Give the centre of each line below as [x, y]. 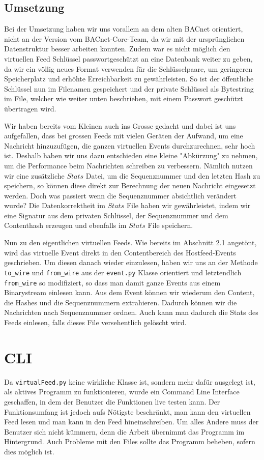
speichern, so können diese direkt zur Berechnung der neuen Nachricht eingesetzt [130, 185]
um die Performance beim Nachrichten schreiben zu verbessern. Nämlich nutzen [128, 165]
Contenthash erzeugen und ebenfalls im [65, 225]
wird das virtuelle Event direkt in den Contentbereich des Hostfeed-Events [120, 252]
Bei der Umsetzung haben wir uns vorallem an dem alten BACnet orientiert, [124, 29]
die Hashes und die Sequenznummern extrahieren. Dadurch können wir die [121, 302]
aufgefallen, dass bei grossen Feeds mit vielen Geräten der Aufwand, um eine [124, 136]
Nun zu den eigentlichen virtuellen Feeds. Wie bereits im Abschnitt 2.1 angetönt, [130, 242]
